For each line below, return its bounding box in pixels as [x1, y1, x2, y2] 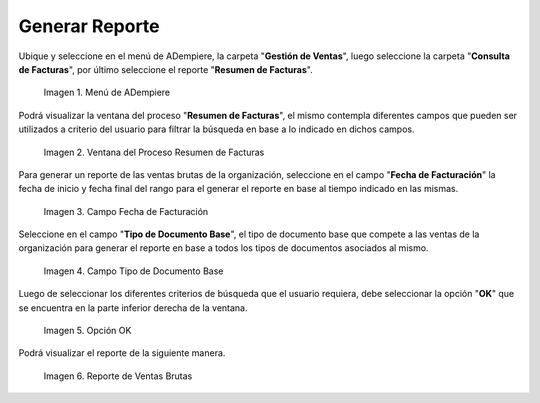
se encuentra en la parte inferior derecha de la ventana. [18, 301, 249, 314]
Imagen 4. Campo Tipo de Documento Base [43, 265, 224, 277]
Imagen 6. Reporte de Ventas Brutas [43, 370, 193, 382]
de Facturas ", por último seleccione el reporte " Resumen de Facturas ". [18, 63, 314, 75]
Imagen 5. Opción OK [43, 325, 132, 337]
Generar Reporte [18, 15, 160, 37]
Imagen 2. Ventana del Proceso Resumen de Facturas [43, 146, 265, 158]
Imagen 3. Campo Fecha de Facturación [43, 205, 209, 217]
